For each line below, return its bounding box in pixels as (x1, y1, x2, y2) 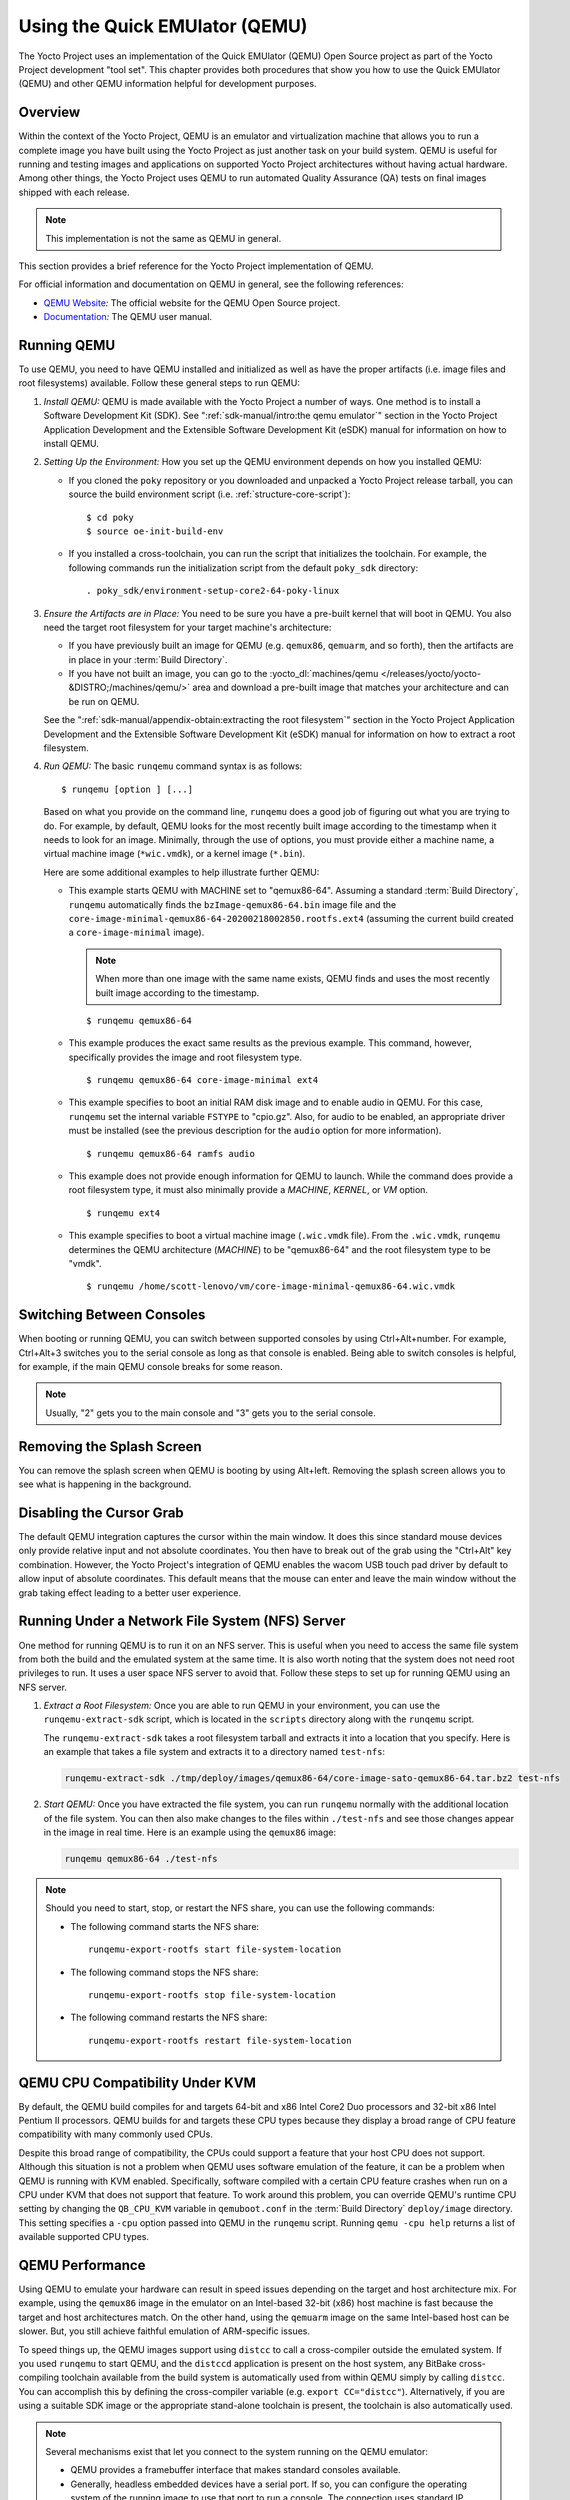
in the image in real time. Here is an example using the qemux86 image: (43, 1826, 337, 1838)
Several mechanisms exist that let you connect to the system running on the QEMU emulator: (45, 2445, 429, 2457)
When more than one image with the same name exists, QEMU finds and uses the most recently (95, 973, 490, 985)
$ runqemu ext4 (86, 1207, 161, 1219)
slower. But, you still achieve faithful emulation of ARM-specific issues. (18, 2325, 310, 2337)
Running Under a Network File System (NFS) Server (18, 1613, 346, 1630)
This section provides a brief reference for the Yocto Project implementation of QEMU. (18, 260, 374, 272)
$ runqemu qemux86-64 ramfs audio (86, 1148, 255, 1159)
